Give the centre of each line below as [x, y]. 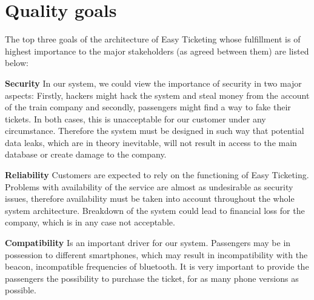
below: [17, 63]
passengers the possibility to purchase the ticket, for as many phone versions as [152, 278]
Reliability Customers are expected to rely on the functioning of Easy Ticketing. [157, 175]
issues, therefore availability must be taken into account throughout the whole [150, 198]
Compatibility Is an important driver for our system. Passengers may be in [148, 243]
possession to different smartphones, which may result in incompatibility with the [156, 254]
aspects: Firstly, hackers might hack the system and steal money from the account [157, 95]
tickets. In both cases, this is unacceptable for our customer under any [135, 118]
